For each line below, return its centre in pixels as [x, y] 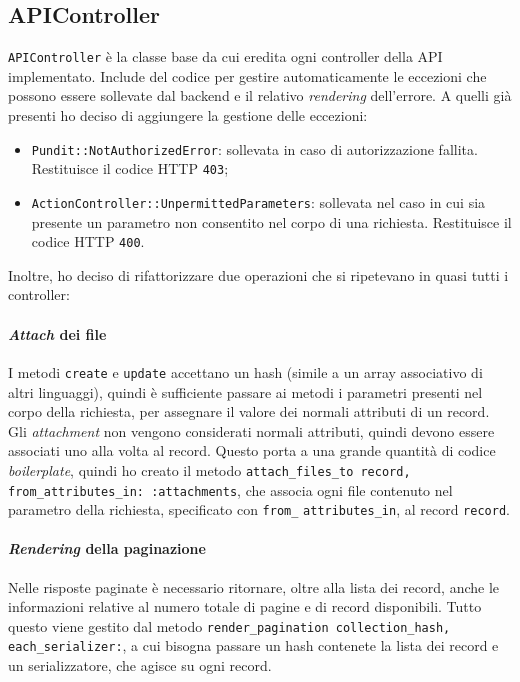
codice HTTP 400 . [88, 241]
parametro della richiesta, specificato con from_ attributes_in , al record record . [259, 509]
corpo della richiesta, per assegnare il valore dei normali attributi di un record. [249, 411]
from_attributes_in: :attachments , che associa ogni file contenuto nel [230, 489]
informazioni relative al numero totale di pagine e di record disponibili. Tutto [245, 606]
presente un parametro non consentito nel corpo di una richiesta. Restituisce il [271, 221]
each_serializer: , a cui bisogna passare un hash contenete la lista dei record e [253, 645]
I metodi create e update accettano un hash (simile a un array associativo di [245, 371]
